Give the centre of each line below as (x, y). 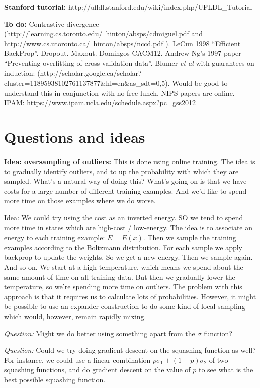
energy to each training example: (55, 237)
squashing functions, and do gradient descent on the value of (97, 370)
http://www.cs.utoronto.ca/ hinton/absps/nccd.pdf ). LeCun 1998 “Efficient (122, 43)
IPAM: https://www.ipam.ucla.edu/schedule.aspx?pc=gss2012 (100, 102)
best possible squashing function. (55, 379)
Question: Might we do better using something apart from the (100, 333)
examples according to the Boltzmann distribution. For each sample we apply (123, 247)
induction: (20, 73)
